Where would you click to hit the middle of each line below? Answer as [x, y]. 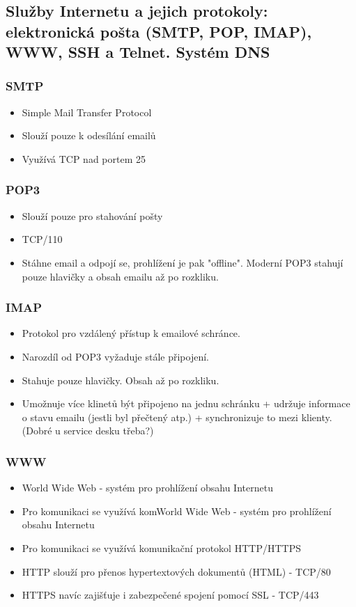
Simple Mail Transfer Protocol [87, 112]
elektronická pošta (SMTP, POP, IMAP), [159, 31]
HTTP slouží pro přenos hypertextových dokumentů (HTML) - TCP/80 [176, 571]
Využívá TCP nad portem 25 [84, 158]
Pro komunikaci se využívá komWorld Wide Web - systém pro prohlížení [177, 511]
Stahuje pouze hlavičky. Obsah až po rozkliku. [121, 380]
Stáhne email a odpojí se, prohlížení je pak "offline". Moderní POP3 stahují [183, 262]
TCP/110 [42, 239]
